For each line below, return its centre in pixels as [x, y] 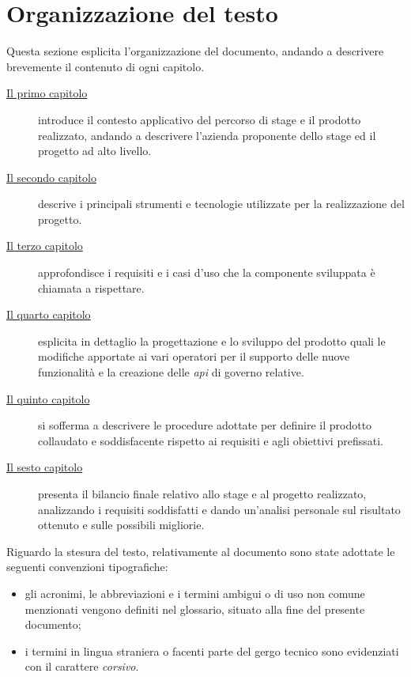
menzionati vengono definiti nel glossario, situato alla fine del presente [195, 609]
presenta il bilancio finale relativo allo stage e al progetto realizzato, [202, 494]
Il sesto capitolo [45, 467]
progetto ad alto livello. [95, 151]
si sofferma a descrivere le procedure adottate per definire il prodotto [205, 425]
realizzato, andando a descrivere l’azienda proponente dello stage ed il [207, 135]
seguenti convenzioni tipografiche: [87, 567]
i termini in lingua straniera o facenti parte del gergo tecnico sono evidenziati [212, 651]
